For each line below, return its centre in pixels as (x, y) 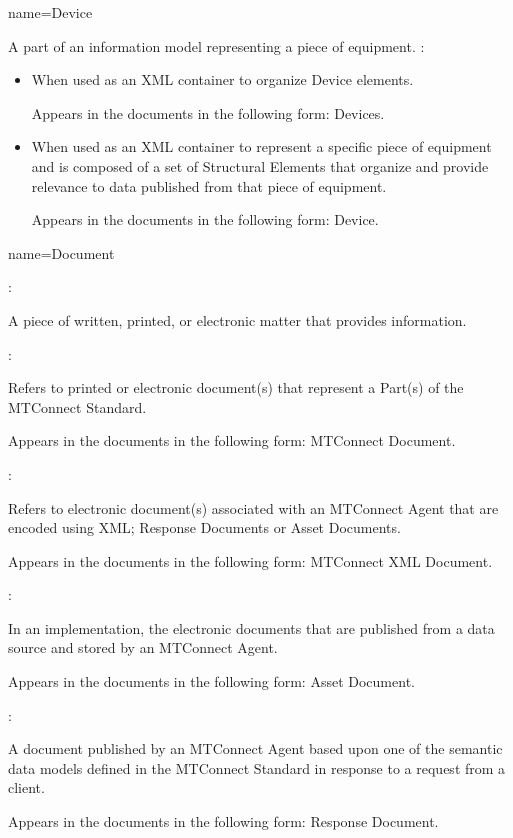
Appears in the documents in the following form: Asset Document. (211, 681)
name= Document (61, 252)
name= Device (50, 12)
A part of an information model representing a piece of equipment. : (216, 45)
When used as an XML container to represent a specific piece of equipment (261, 146)
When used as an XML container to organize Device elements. (222, 79)
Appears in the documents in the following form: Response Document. (223, 821)
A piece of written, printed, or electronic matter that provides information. (237, 319)
